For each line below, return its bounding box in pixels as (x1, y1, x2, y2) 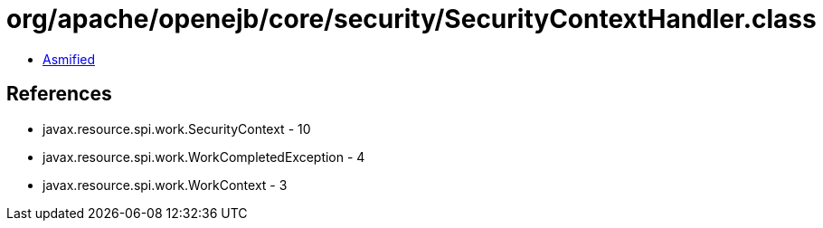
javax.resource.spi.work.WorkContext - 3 (43, 176, 288, 193)
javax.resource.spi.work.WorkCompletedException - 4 (43, 148, 365, 165)
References (6, 82, 112, 106)
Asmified (43, 51, 96, 67)
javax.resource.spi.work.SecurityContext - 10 (43, 120, 311, 137)
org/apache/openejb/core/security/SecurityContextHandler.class (6, 4, 817, 34)
